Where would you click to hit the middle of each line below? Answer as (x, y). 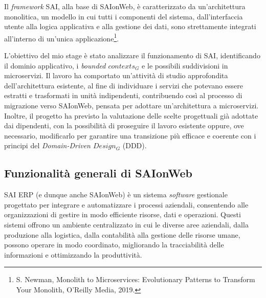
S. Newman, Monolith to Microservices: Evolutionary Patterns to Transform (136, 279)
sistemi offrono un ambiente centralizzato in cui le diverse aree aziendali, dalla (126, 224)
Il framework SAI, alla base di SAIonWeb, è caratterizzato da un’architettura (125, 6)
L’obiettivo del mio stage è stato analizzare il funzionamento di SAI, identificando (132, 55)
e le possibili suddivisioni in (185, 65)
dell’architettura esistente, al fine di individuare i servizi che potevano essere (124, 85)
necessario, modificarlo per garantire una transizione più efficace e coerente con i (130, 135)
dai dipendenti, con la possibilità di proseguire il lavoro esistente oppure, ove (124, 125)
